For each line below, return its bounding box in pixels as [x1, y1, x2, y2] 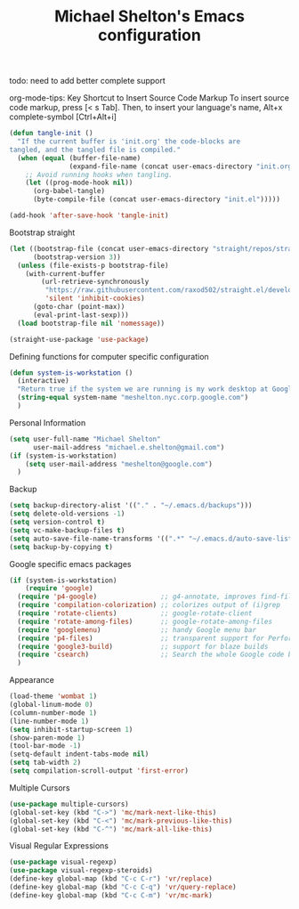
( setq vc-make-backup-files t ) [9, 525, 125, 535]
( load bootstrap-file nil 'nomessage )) [17, 319, 166, 328]
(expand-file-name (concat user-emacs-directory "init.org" [69, 162, 296, 171]
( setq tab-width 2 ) [9, 759, 82, 767]
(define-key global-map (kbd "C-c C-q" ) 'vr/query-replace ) [9, 883, 238, 892]
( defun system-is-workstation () [9, 368, 133, 377]
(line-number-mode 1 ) [9, 717, 90, 726]
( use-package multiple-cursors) [9, 799, 129, 808]
